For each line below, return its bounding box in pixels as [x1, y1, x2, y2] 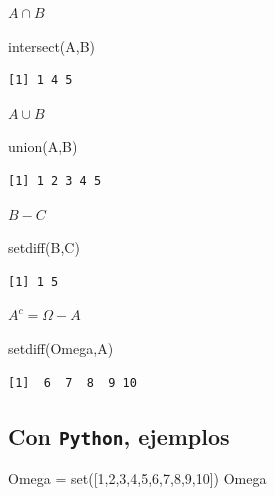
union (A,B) [8, 136, 78, 157]
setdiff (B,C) [8, 237, 80, 258]
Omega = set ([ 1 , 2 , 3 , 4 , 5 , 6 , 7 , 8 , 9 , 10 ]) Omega [8, 467, 267, 488]
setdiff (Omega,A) [8, 337, 114, 358]
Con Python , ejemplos [8, 420, 230, 451]
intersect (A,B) [8, 35, 96, 56]
